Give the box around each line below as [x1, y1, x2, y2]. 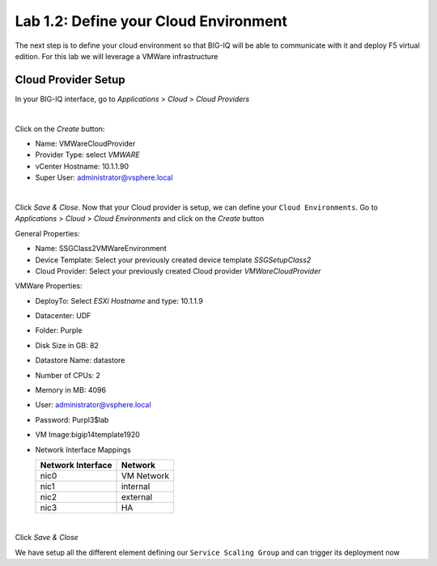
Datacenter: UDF [35, 311, 91, 321]
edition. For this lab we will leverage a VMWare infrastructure [15, 51, 218, 61]
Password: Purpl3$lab [35, 415, 109, 424]
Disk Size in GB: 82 [35, 340, 99, 350]
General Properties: [15, 228, 80, 238]
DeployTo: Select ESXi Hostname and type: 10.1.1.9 [35, 296, 204, 305]
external [121, 492, 153, 502]
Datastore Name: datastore [35, 355, 125, 365]
